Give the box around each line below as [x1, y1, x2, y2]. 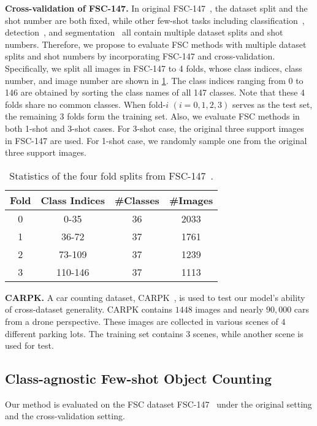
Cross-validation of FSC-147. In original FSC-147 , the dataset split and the [5, 2, 308, 14]
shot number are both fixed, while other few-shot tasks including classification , [5, 13, 305, 26]
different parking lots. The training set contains [5, 327, 183, 340]
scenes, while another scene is [193, 327, 304, 340]
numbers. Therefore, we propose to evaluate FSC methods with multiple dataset [5, 37, 307, 50]
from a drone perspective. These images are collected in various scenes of [5, 314, 278, 327]
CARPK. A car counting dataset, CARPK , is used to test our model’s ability [5, 291, 305, 303]
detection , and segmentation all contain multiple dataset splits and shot [5, 26, 283, 39]
